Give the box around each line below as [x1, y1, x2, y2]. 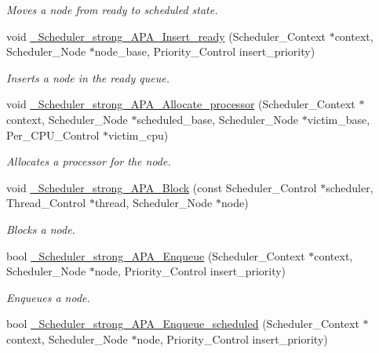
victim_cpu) [108, 126, 169, 143]
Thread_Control [6, 195, 86, 211]
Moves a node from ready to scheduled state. [6, 2, 218, 17]
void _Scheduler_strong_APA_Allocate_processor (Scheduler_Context [6, 96, 355, 112]
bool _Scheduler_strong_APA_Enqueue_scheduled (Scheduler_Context [6, 315, 359, 332]
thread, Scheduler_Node [94, 195, 213, 211]
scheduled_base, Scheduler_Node [137, 111, 299, 127]
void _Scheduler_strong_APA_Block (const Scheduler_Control [6, 179, 317, 195]
